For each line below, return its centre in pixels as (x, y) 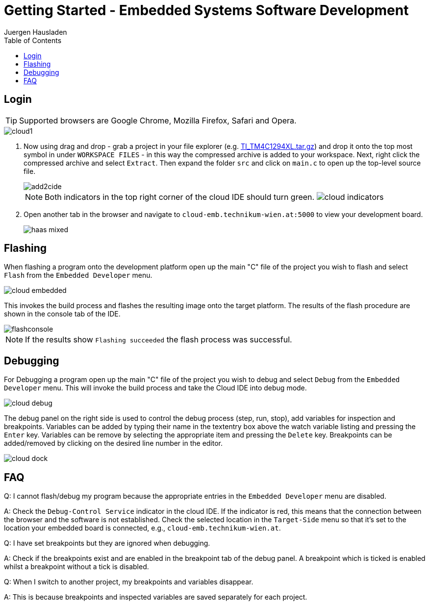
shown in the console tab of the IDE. (62, 314)
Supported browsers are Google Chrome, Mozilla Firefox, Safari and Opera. (158, 120)
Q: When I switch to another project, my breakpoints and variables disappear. (129, 582)
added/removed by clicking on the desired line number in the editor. (114, 443)
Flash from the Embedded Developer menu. (78, 275)
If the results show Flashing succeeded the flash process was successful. (159, 340)
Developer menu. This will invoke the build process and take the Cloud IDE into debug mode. (155, 388)
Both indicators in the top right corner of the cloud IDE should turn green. (180, 197)
